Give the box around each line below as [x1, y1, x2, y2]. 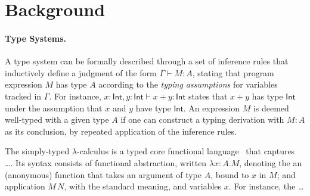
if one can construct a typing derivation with [120, 113, 284, 126]
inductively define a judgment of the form [5, 66, 157, 79]
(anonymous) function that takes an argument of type [5, 168, 201, 181]
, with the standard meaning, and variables [64, 180, 222, 192]
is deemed [253, 101, 289, 114]
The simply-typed [5, 145, 70, 157]
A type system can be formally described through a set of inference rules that [5, 55, 289, 67]
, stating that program [192, 66, 274, 79]
